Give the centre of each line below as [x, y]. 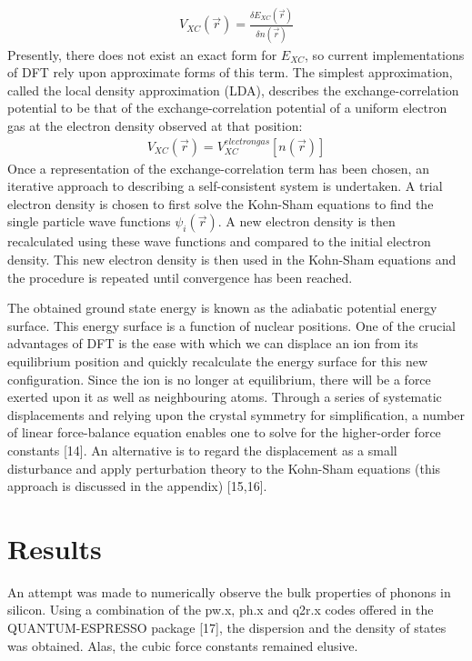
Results [55, 548]
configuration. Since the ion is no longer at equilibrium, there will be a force [219, 379]
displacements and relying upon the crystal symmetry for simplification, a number [236, 414]
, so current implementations [385, 54]
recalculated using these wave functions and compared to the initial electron [219, 241]
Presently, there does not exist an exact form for [142, 54]
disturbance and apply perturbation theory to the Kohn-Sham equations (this [224, 468]
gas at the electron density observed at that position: [155, 126]
